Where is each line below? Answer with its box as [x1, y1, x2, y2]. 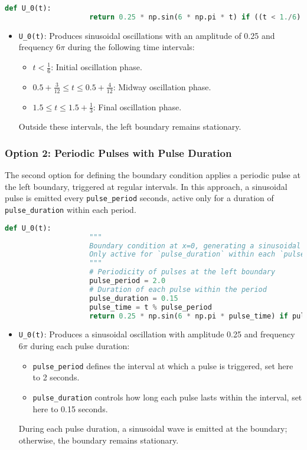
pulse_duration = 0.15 [89, 294, 178, 303]
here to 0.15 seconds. [32, 402, 108, 415]
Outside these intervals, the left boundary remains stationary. [18, 120, 241, 133]
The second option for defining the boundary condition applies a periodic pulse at [5, 169, 301, 181]
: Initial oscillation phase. [51, 61, 142, 73]
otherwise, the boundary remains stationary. [18, 433, 179, 446]
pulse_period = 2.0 [89, 277, 166, 285]
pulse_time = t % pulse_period [89, 303, 212, 311]
